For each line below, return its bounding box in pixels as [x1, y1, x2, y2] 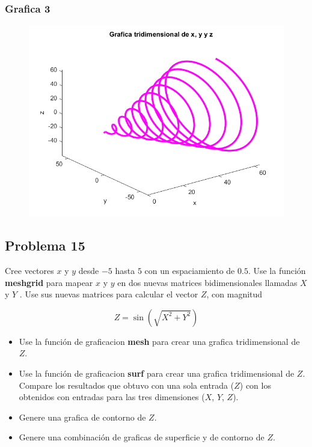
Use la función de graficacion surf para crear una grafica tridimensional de [19, 366, 295, 379]
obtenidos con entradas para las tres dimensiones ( [19, 391, 205, 403]
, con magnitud [206, 288, 263, 300]
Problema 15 [5, 236, 85, 255]
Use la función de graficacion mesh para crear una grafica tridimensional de [19, 335, 300, 347]
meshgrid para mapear [5, 276, 93, 288]
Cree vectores [5, 264, 54, 277]
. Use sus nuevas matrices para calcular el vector [19, 288, 198, 300]
